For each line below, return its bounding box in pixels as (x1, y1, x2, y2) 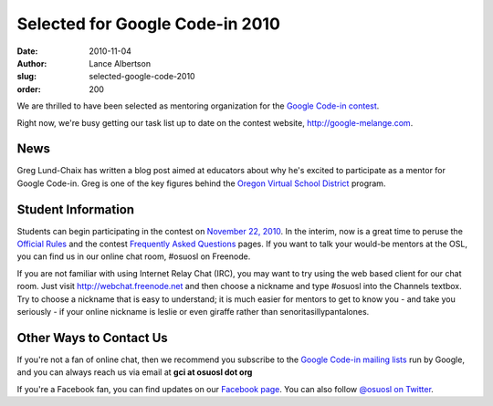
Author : (16, 57, 47, 68)
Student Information (16, 202, 135, 217)
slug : (16, 71, 37, 82)
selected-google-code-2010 (89, 71, 195, 82)
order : (16, 83, 41, 95)
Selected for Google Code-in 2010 (16, 14, 280, 34)
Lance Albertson (89, 57, 151, 68)
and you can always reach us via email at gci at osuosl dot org (16, 367, 253, 378)
